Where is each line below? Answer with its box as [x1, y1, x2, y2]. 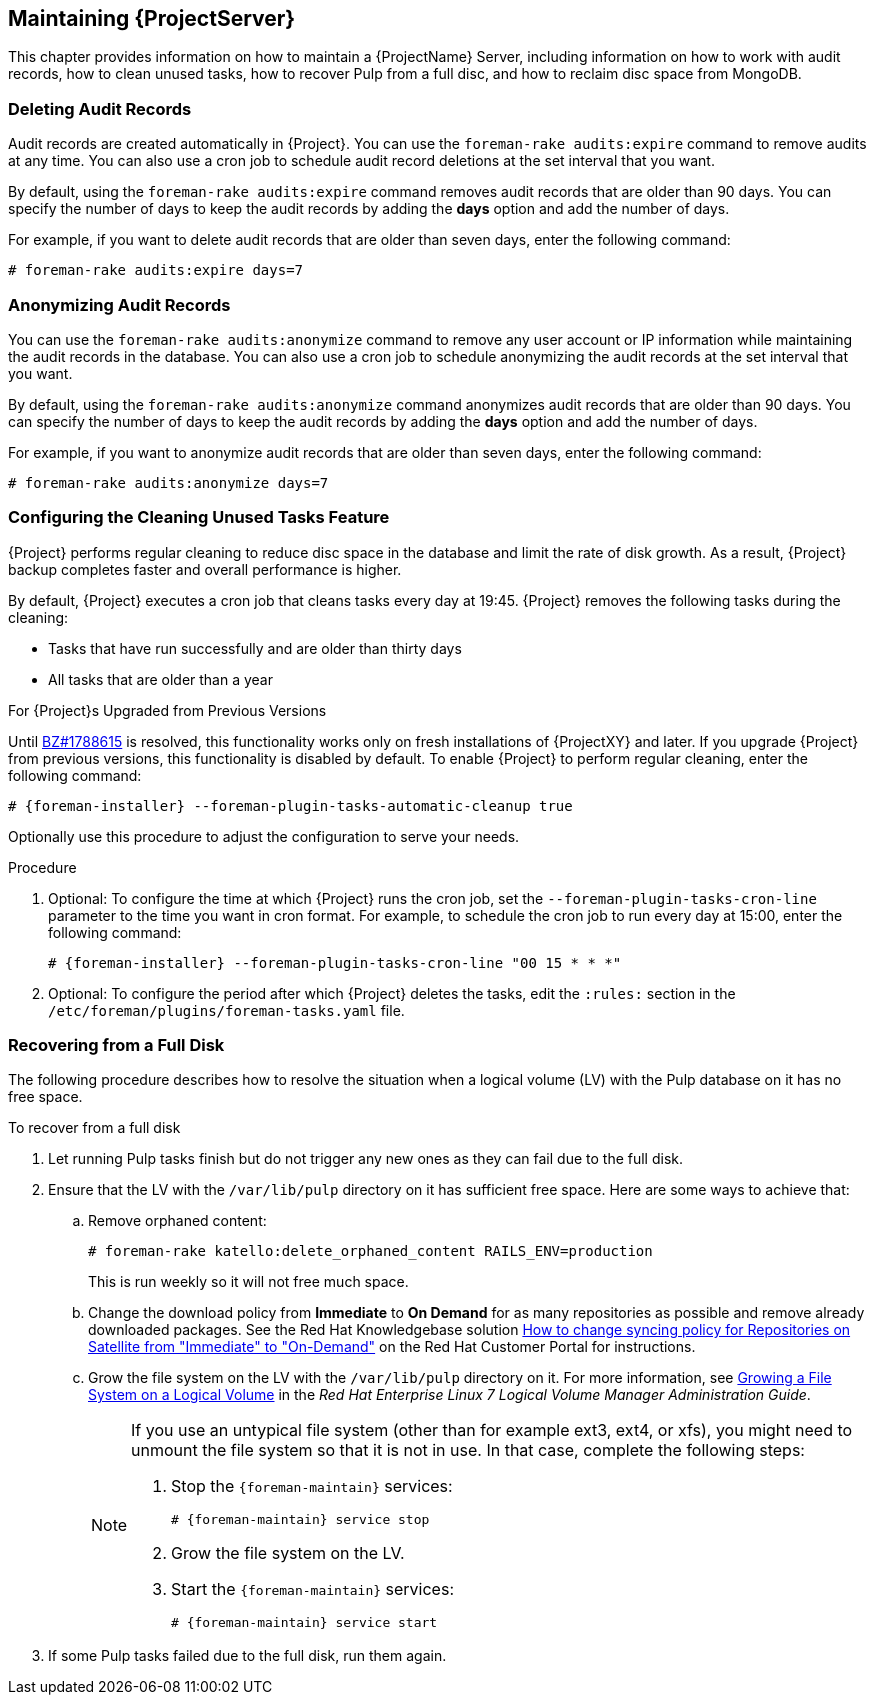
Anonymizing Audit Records [8, 294, 231, 315]
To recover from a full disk [8, 1119, 181, 1137]
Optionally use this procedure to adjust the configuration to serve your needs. [8, 827, 520, 845]
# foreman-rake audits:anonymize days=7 [8, 474, 329, 491]
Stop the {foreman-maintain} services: [171, 1476, 453, 1497]
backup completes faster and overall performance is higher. [8, 560, 402, 578]
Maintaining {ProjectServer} [8, 6, 296, 31]
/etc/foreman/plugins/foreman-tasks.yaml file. [48, 1001, 405, 1019]
